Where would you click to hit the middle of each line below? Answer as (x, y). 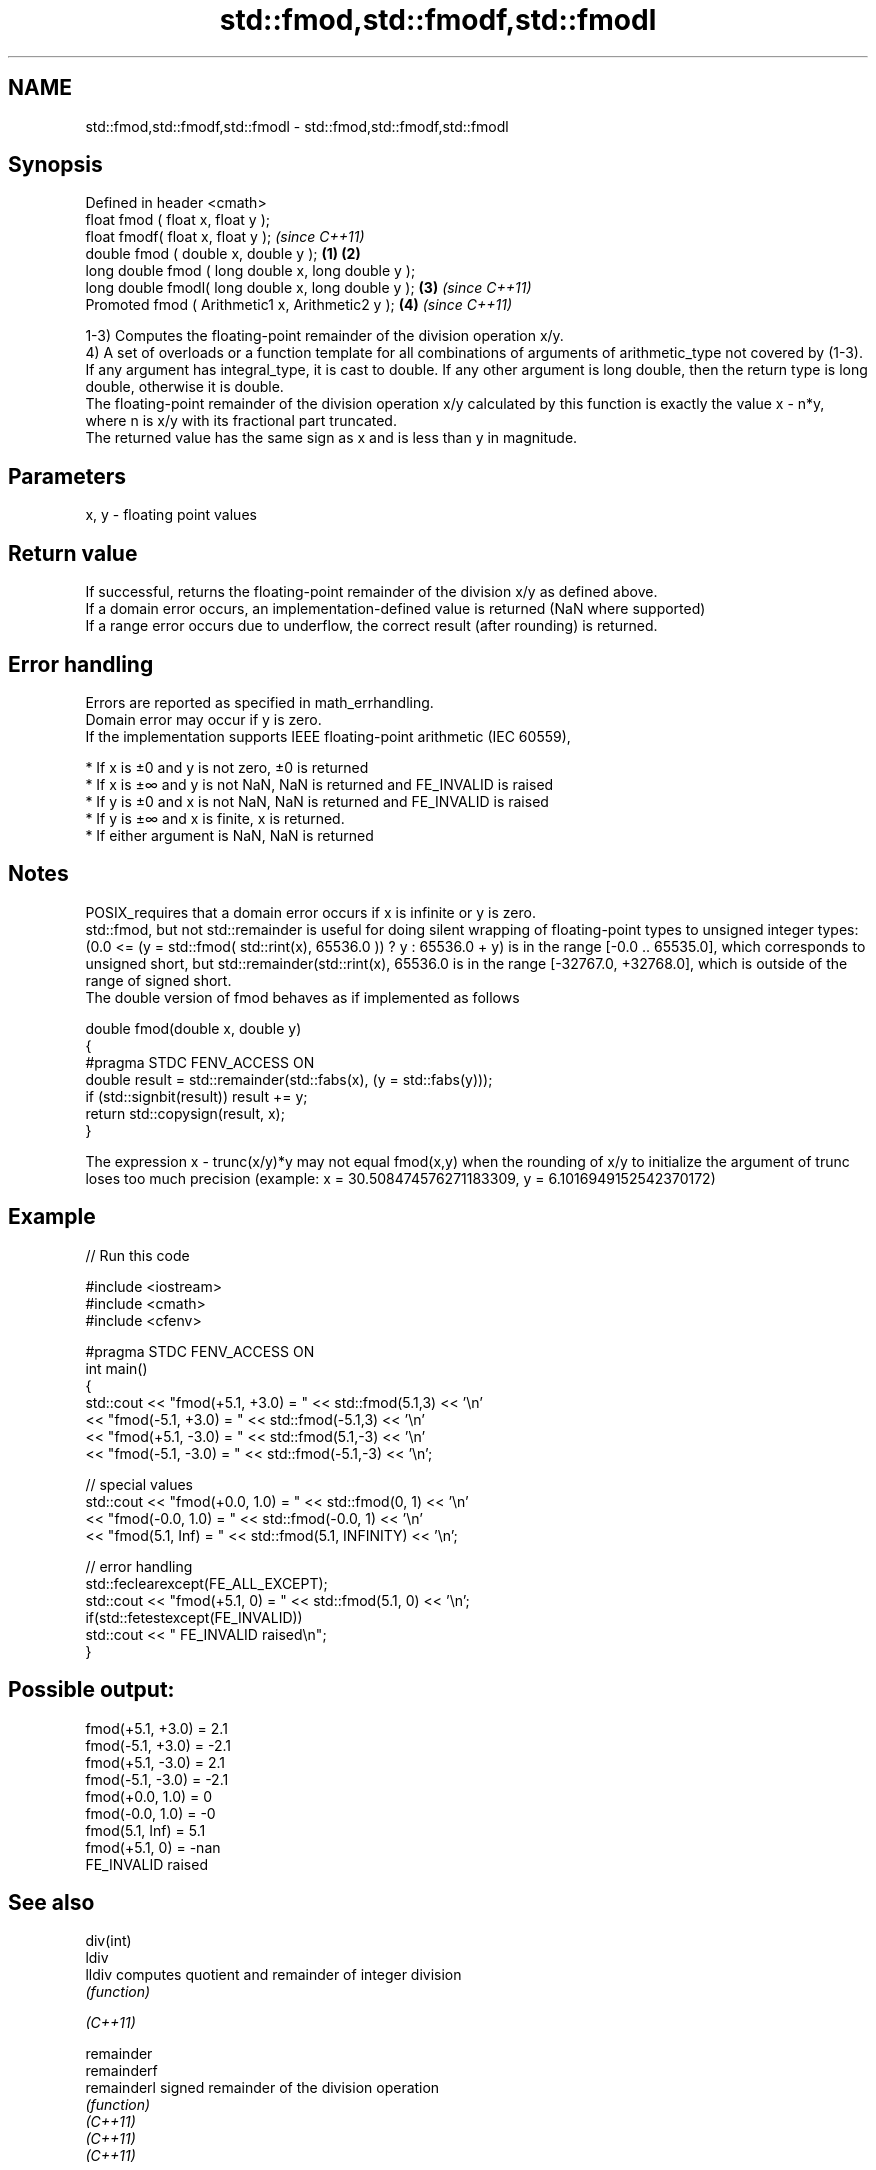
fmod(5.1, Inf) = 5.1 (145, 1830)
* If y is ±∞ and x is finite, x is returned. (215, 818)
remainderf (121, 2071)
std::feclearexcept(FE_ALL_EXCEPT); (206, 1583)
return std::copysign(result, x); (185, 1113)
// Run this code (137, 1255)
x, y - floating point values (171, 515)
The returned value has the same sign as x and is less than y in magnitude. (331, 438)
